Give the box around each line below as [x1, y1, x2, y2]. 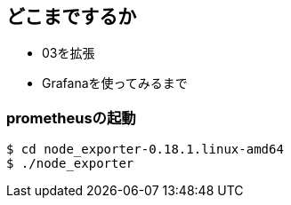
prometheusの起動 [6, 108, 136, 127]
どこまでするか [6, 5, 137, 28]
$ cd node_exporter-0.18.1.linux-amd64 [6, 142, 284, 157]
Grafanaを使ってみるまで [42, 75, 188, 91]
